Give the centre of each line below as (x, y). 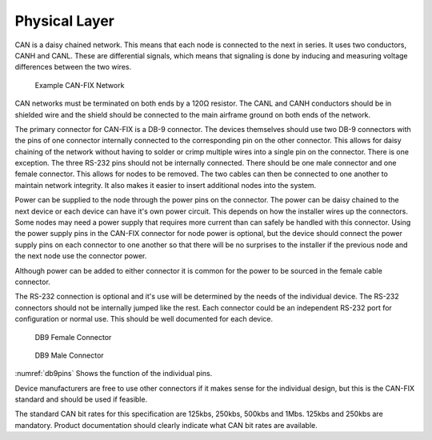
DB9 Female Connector (73, 337)
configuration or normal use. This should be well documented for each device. (144, 319)
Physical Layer (65, 21)
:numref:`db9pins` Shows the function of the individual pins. (114, 374)
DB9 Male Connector (69, 355)
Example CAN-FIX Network (80, 85)
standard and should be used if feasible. (81, 399)
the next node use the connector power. (81, 256)
